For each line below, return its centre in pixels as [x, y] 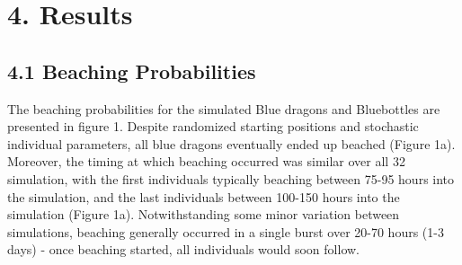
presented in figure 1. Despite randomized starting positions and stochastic [213, 126]
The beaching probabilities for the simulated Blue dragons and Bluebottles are [224, 108]
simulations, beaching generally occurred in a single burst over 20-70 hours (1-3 [226, 231]
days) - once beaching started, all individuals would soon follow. [183, 249]
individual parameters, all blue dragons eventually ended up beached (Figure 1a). [231, 143]
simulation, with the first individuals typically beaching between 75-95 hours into [231, 178]
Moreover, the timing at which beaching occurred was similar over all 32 [206, 161]
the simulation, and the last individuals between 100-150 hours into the [204, 196]
